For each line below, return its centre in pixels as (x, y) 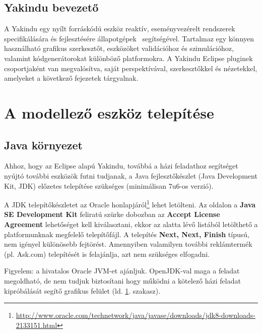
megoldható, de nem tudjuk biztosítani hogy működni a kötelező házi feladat (122, 280)
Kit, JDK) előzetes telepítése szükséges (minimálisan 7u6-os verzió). (109, 185)
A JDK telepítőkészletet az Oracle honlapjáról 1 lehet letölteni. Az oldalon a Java (130, 204)
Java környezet (43, 145)
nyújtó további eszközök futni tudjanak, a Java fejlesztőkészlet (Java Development (131, 175)
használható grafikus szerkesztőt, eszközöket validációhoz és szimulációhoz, (119, 48)
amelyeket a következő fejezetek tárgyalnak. (71, 78)
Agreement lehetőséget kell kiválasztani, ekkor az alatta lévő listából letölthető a (131, 224)
